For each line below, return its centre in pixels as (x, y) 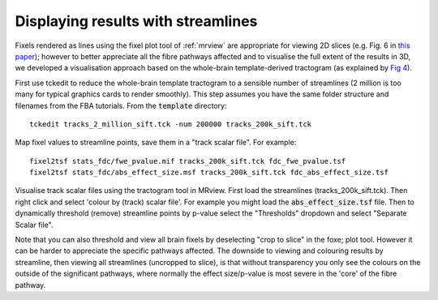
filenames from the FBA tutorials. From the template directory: (121, 105)
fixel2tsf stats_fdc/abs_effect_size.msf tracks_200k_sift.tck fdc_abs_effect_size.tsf (209, 173)
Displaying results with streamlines (136, 21)
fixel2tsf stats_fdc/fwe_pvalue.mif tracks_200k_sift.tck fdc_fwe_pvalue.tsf (188, 161)
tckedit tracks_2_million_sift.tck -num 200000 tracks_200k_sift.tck (171, 124)
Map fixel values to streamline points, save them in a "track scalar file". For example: (156, 143)
